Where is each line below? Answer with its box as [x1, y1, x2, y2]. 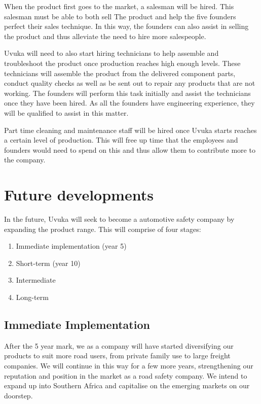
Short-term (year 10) [16, 257, 81, 268]
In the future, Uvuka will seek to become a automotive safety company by [4, 214, 235, 224]
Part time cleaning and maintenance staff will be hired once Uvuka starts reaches [4, 124, 257, 135]
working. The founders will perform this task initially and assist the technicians [4, 87, 251, 98]
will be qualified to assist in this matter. [4, 107, 129, 118]
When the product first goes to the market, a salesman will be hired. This [4, 1, 234, 11]
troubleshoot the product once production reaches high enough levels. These [4, 57, 241, 68]
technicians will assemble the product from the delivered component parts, [4, 68, 236, 78]
